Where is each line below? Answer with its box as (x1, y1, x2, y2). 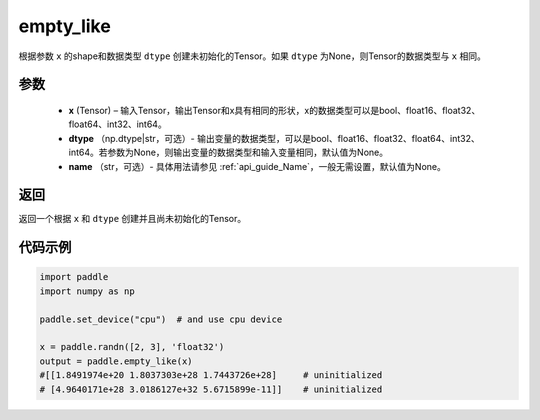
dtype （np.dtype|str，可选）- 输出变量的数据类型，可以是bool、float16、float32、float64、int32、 (68, 132, 480, 144)
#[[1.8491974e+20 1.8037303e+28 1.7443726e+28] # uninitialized (39, 370, 383, 381)
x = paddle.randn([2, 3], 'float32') (39, 341, 225, 353)
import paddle (39, 271, 109, 283)
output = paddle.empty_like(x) (39, 355, 194, 367)
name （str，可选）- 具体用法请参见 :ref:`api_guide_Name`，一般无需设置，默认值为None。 (68, 160, 447, 172)
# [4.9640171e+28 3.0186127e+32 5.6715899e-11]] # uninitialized (39, 383, 383, 395)
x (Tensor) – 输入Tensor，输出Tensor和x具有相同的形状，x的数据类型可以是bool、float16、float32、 (68, 104, 481, 116)
